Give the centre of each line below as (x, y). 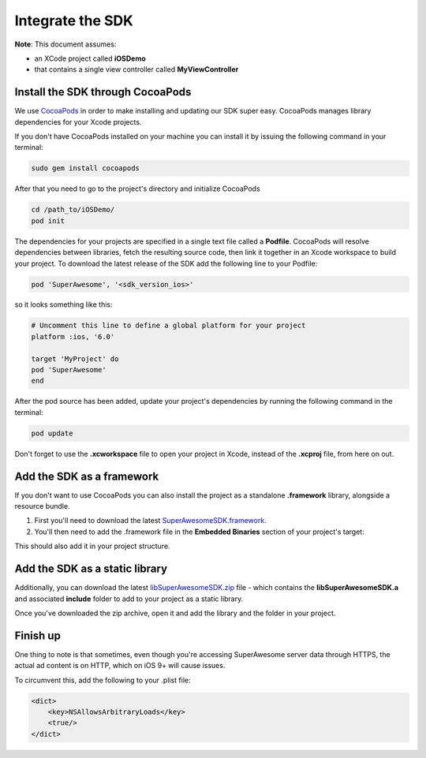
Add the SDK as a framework (87, 476)
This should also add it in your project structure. (92, 546)
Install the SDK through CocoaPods (103, 92)
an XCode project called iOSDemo (90, 58)
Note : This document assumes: (65, 44)
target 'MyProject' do (75, 358)
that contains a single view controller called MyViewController (136, 69)
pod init (48, 220)
